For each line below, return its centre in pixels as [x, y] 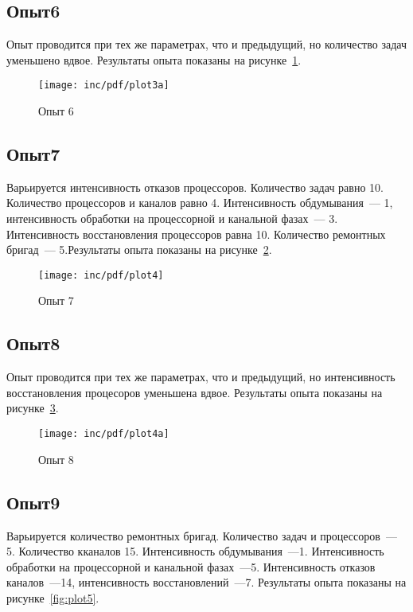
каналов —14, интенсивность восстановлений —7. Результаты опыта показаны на [206, 582]
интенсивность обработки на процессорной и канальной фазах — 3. [172, 218]
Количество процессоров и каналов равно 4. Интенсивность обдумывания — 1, [200, 203]
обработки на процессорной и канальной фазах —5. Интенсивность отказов [191, 566]
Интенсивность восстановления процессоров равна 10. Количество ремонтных [196, 234]
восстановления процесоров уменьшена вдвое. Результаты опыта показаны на [195, 392]
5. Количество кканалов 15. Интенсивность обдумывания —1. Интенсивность [195, 551]
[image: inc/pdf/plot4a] [104, 434]
